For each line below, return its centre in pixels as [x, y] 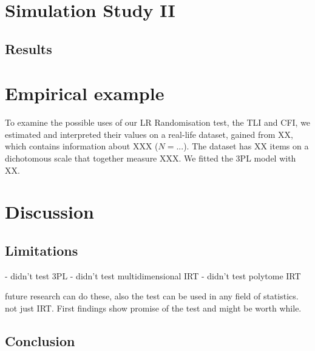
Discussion [49, 212]
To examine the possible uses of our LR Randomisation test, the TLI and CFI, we [158, 122]
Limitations [42, 250]
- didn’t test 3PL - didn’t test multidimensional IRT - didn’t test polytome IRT [153, 275]
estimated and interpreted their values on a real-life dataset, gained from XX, [149, 134]
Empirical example [85, 93]
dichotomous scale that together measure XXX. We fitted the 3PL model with [151, 158]
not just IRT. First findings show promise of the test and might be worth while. [153, 308]
